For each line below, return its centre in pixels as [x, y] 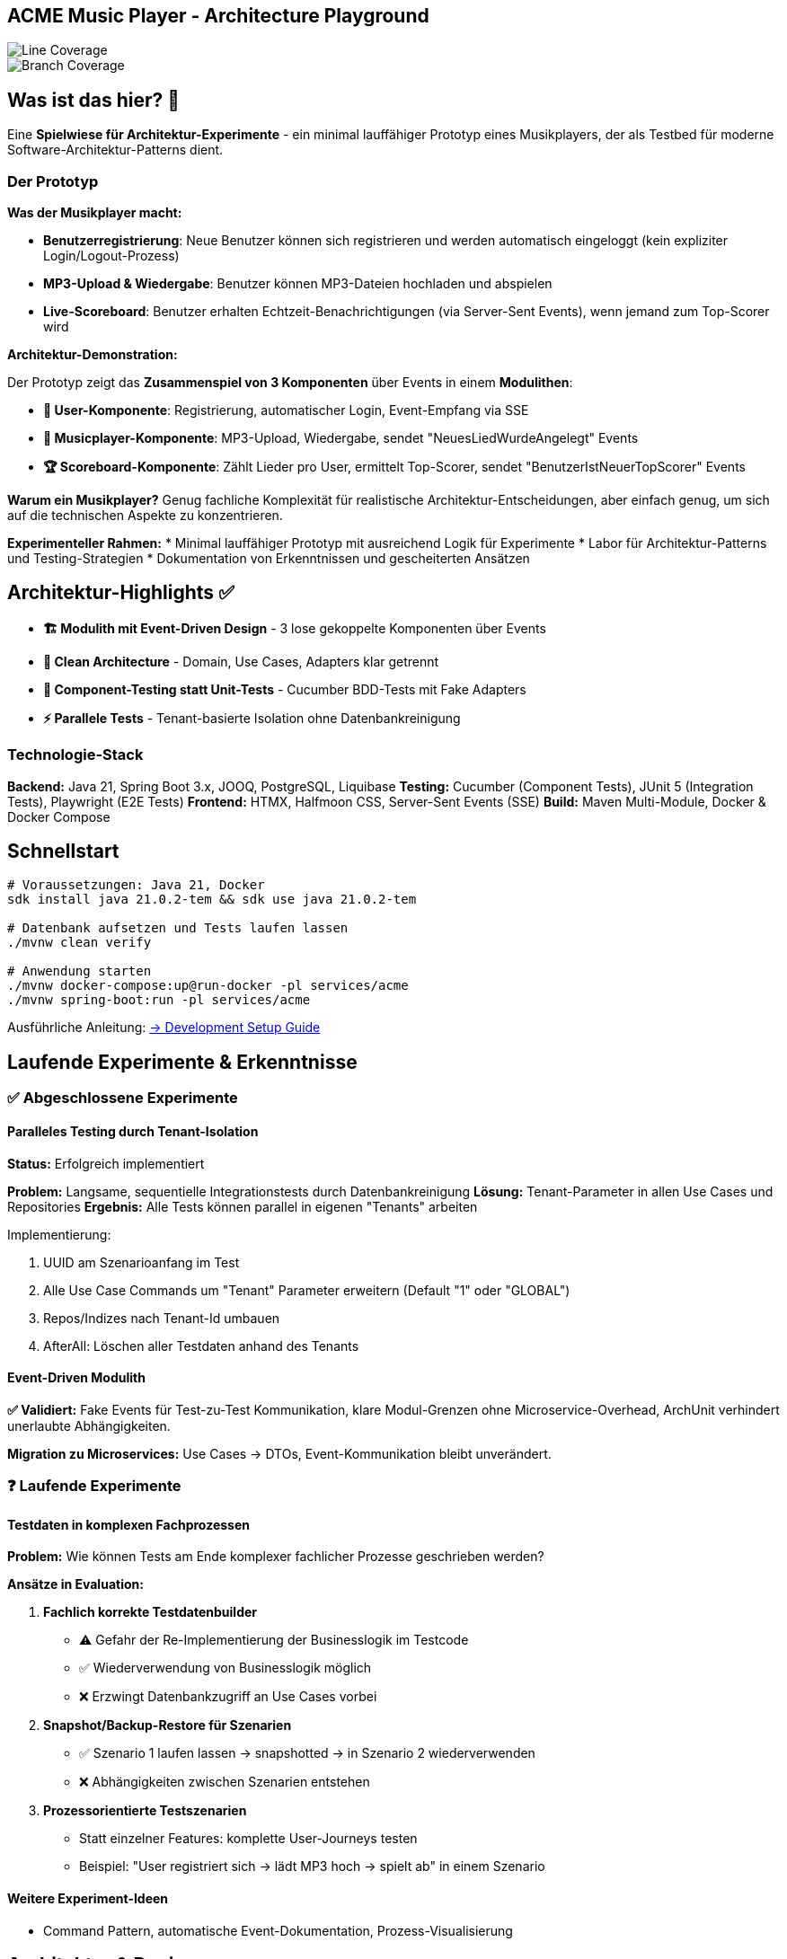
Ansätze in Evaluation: [75, 1584]
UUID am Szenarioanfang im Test [141, 1262]
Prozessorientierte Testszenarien [145, 1811]
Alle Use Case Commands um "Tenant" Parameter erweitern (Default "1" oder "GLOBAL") [307, 1290]
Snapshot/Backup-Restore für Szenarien [168, 1725]
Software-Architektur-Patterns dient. [115, 150]
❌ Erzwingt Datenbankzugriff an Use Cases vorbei [228, 1697]
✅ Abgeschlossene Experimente [123, 1098]
